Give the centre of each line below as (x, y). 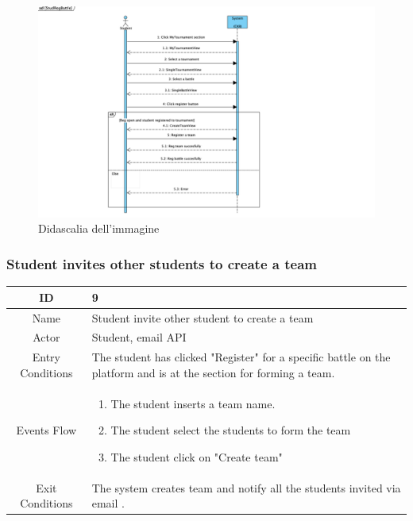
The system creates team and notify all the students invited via (246, 487)
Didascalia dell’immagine (99, 228)
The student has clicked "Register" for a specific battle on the (241, 357)
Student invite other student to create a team (203, 317)
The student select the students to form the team (231, 430)
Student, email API (139, 337)
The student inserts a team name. (193, 403)
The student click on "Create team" (197, 456)
